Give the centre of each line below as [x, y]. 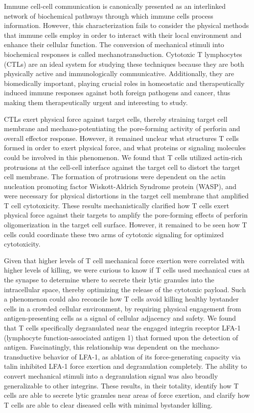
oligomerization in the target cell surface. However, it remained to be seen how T [126, 225]
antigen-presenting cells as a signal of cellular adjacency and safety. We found [120, 318]
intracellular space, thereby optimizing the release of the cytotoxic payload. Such [125, 289]
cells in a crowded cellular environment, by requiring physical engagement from [123, 308]
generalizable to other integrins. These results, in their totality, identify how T [121, 385]
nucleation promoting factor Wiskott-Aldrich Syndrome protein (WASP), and [120, 186]
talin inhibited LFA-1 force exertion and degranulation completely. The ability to [126, 366]
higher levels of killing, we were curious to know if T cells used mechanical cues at [127, 270]
